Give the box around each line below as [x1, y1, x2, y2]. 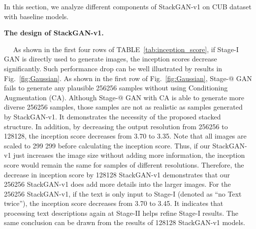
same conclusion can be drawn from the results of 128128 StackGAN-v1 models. [4, 217, 245, 228]
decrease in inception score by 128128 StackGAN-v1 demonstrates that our [4, 169, 230, 179]
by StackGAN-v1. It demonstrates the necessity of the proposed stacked [4, 111, 221, 121]
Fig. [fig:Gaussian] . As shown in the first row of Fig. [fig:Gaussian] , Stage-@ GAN [4, 73, 252, 83]
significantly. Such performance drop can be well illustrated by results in [4, 63, 223, 73]
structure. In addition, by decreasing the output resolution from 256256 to [4, 121, 228, 131]
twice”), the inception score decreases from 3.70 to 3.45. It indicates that [4, 198, 224, 208]
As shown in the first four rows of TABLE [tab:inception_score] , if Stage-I [13, 44, 239, 54]
